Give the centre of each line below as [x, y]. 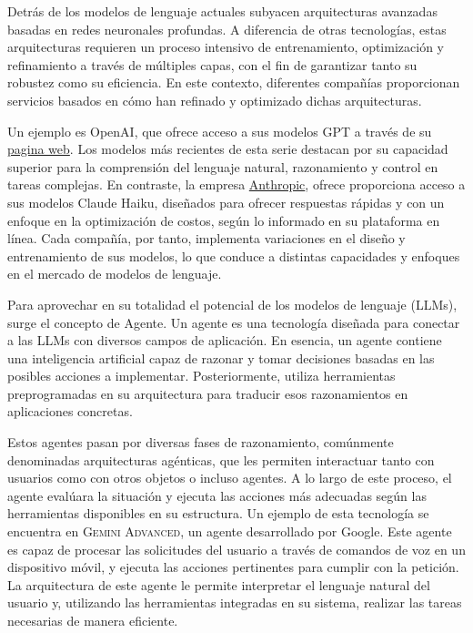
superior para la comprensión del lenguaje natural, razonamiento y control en [223, 166]
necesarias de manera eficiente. [93, 620]
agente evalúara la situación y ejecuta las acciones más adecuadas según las [217, 495]
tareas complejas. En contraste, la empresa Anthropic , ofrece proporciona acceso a [236, 184]
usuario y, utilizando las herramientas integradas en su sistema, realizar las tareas [235, 602]
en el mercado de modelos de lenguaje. [115, 274]
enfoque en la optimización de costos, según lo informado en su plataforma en [224, 220]
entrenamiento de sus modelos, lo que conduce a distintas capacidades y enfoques [234, 255]
